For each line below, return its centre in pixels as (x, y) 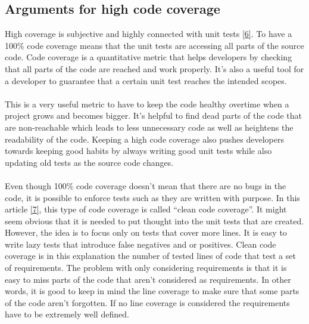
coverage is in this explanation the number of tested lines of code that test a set (150, 256)
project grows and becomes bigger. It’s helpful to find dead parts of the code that (154, 115)
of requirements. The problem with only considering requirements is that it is (146, 268)
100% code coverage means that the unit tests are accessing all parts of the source (154, 45)
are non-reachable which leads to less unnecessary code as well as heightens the (149, 127)
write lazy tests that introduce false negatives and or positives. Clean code (141, 244)
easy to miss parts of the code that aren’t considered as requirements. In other (148, 279)
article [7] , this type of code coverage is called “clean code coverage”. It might (146, 209)
